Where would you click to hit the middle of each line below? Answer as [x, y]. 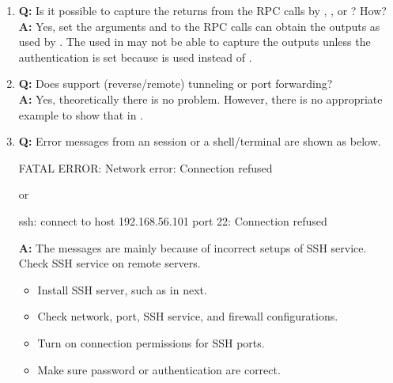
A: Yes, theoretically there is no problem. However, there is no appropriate [200, 99]
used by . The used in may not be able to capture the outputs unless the [195, 42]
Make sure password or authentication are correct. [159, 369]
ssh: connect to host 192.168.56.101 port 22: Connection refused [173, 220]
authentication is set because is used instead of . [135, 57]
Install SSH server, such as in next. [122, 289]
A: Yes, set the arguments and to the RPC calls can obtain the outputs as [199, 26]
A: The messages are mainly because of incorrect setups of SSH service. [193, 247]
